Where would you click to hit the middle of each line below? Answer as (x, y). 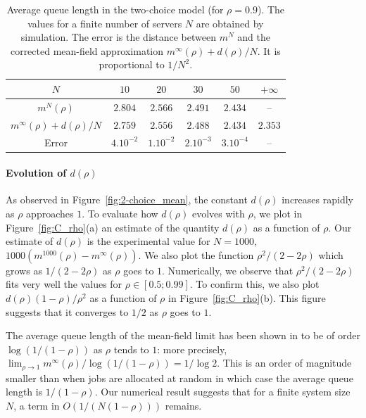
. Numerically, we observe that (228, 270)
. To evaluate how (120, 213)
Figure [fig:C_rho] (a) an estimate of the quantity (113, 227)
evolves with (218, 213)
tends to (131, 349)
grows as (24, 270)
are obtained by (230, 23)
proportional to (132, 64)
